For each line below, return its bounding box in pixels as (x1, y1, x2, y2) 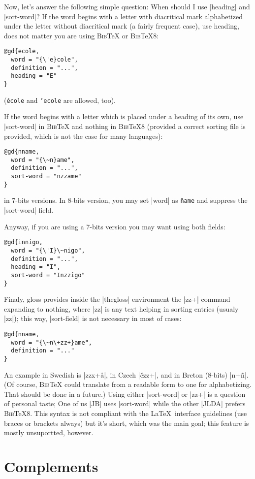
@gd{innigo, (4, 239, 43, 246)
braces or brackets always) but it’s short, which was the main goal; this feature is (4, 417, 249, 428)
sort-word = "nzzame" (11, 173, 82, 180)
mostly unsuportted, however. (4, 427, 94, 438)
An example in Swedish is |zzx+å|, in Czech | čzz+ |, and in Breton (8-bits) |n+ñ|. (4, 369, 249, 380)
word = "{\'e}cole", (11, 56, 78, 64)
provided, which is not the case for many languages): (4, 130, 163, 141)
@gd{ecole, (4, 48, 39, 55)
